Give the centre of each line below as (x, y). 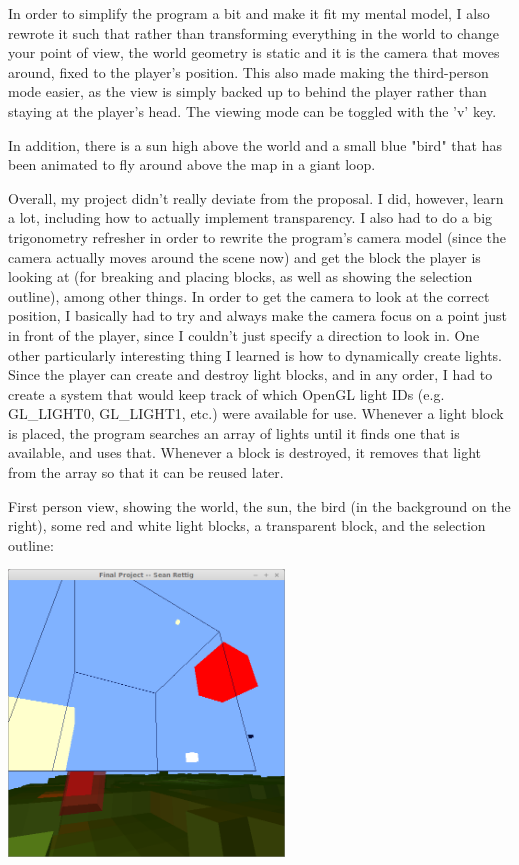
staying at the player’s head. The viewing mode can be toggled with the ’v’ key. (252, 110)
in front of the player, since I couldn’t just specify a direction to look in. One (244, 334)
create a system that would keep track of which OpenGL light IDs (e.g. (226, 393)
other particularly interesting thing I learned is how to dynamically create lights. (255, 354)
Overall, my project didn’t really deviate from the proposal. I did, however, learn (256, 197)
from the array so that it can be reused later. (146, 472)
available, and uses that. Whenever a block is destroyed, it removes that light (244, 452)
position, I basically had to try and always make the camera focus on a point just (258, 315)
